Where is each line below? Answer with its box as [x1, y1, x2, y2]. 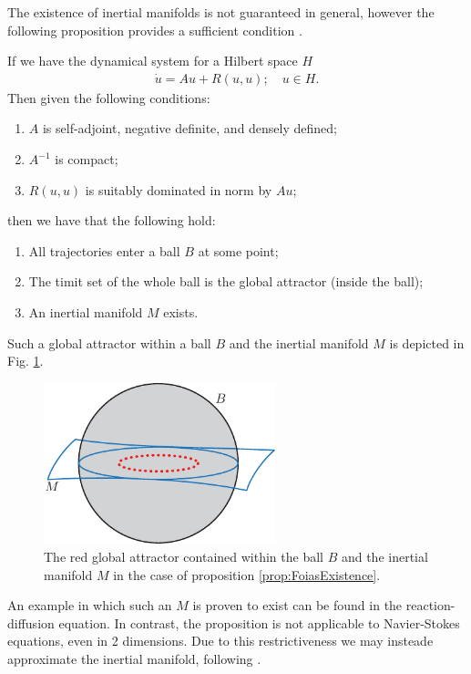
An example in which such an [7, 596, 172, 615]
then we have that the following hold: [7, 211, 216, 230]
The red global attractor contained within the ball [44, 546, 323, 565]
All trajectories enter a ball [28, 241, 180, 260]
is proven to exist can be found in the [192, 596, 403, 615]
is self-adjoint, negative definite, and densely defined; [42, 119, 337, 138]
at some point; [198, 241, 279, 260]
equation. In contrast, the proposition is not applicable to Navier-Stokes [58, 613, 460, 632]
